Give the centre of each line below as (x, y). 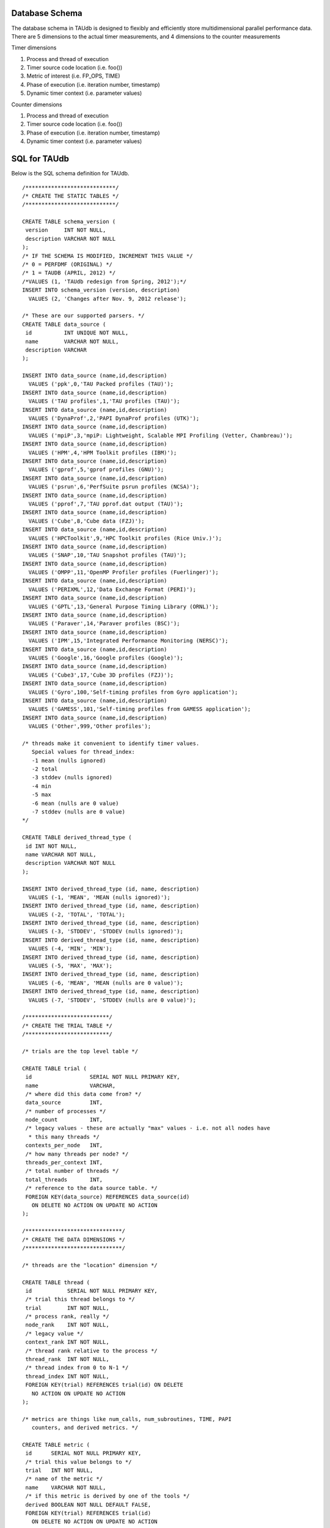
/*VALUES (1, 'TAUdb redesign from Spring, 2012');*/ (104, 281)
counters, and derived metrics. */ (85, 1428)
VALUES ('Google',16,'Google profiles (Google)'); (106, 658)
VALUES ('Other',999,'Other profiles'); (90, 726)
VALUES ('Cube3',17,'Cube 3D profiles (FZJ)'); (101, 675)
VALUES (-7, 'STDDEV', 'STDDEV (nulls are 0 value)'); (112, 1000)
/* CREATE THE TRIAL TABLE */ (68, 1026)
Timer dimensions (34, 48)
